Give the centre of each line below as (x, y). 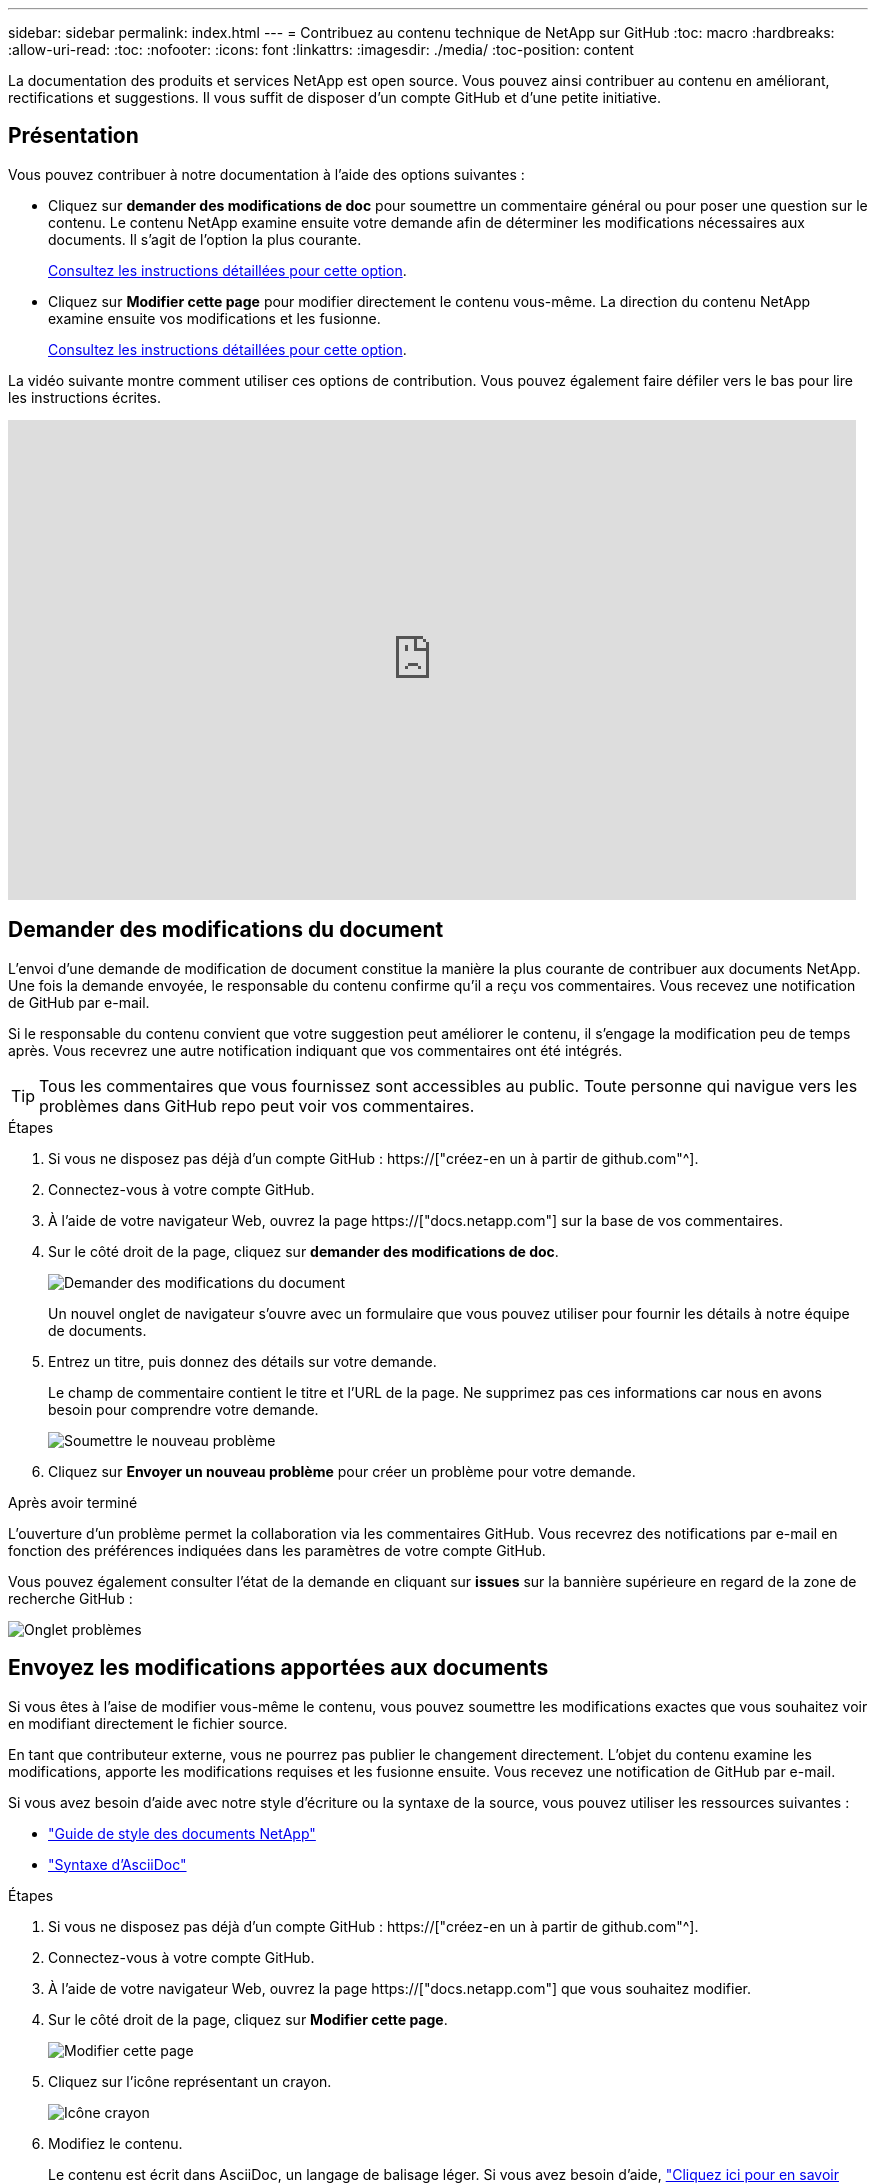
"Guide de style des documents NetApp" (182, 1833)
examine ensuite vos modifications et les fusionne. (214, 318)
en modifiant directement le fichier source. (148, 1723)
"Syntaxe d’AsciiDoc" (117, 1864)
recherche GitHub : (70, 1598)
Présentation (73, 136)
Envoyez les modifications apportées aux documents (278, 1668)
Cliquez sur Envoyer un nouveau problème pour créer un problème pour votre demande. (342, 1471)
